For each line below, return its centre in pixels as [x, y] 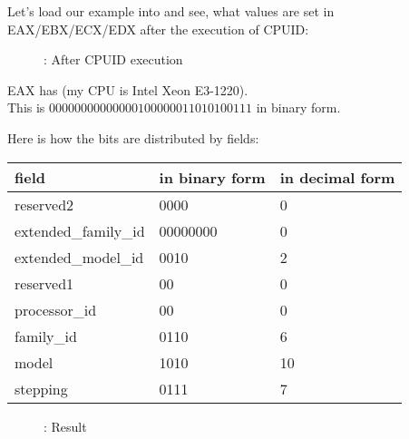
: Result [65, 426]
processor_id [56, 309]
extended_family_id [80, 230]
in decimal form [337, 177]
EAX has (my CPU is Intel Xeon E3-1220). [128, 89]
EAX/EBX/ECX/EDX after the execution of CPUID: [158, 29]
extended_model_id [79, 257]
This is [26, 107]
